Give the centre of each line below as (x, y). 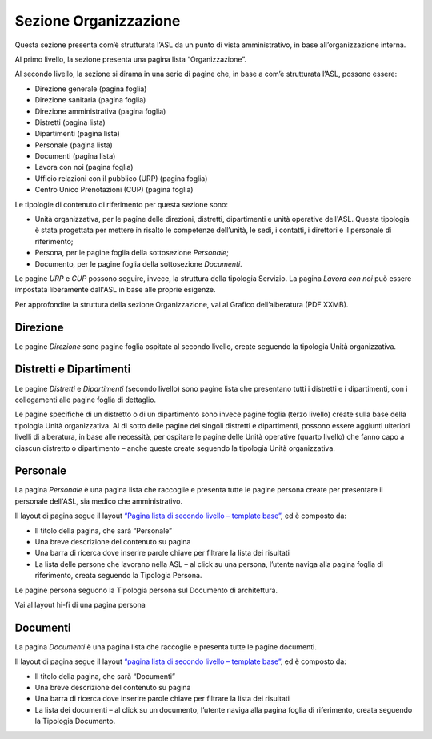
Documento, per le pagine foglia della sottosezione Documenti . (139, 263)
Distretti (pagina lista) (70, 122)
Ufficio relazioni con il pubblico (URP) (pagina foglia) (121, 178)
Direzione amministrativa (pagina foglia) (100, 111)
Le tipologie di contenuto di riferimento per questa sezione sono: (121, 204)
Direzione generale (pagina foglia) (91, 89)
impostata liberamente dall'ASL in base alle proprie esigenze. (115, 290)
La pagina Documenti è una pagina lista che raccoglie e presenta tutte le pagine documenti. (166, 647)
